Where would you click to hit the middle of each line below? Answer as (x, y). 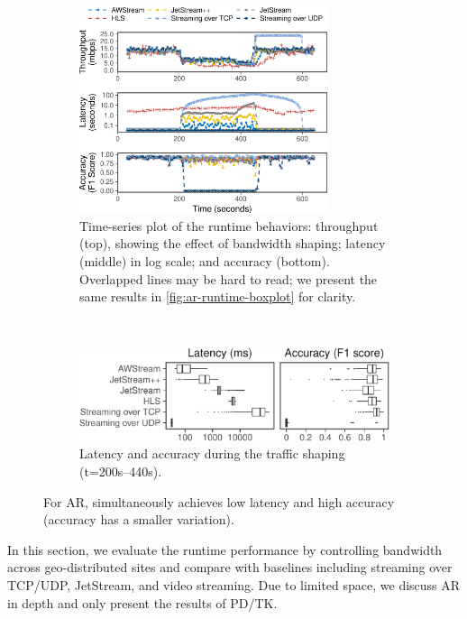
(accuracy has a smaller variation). (139, 519)
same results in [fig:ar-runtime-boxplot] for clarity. (218, 296)
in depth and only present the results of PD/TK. (142, 602)
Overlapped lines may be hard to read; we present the (229, 278)
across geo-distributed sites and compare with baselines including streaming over (230, 567)
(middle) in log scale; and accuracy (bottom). (205, 260)
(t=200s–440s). (121, 471)
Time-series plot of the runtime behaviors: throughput (229, 225)
